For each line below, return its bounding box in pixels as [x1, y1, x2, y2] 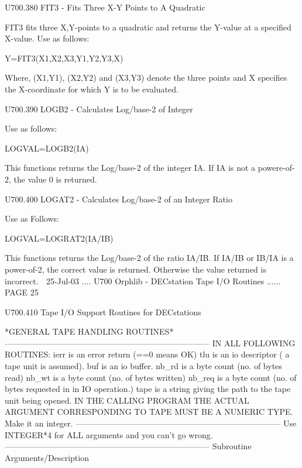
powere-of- [258, 161, 295, 174]
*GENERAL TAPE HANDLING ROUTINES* [5, 325, 174, 338]
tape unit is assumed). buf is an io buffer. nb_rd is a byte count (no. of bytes [5, 360, 282, 372]
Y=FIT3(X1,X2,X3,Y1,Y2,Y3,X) [5, 51, 123, 64]
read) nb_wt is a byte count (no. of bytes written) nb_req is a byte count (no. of [5, 371, 297, 383]
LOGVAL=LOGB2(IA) [5, 142, 89, 154]
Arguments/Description [5, 451, 89, 463]
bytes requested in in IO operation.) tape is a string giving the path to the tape [5, 383, 291, 395]
